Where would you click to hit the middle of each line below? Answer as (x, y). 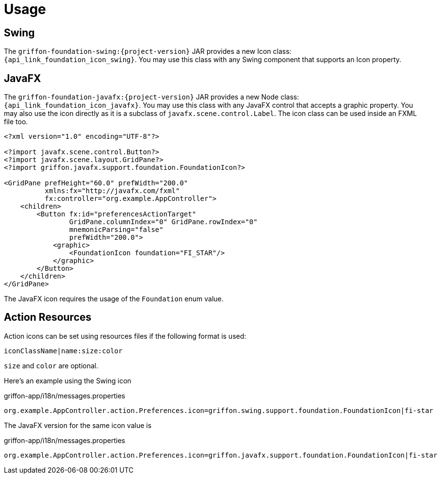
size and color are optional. (51, 365)
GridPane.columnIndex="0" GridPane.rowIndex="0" (163, 222)
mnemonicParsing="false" (116, 230)
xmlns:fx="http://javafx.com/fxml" (112, 191)
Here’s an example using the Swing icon (68, 380)
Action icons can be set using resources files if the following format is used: (125, 336)
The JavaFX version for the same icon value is (78, 425)
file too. (16, 122)
